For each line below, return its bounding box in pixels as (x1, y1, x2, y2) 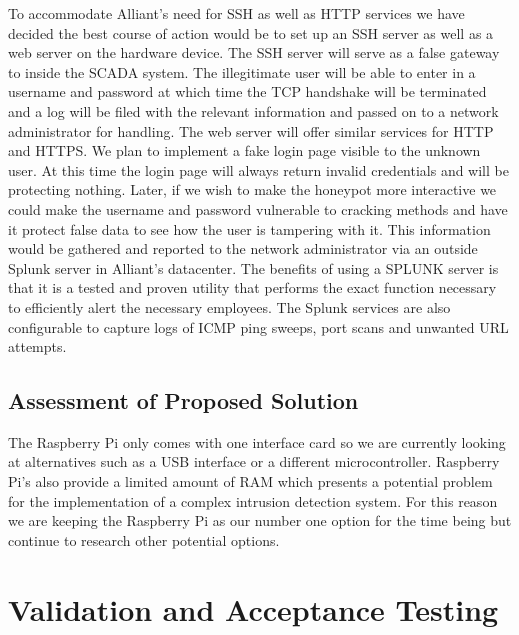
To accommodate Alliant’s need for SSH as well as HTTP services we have (8, 3, 465, 23)
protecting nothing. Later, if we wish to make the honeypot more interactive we (8, 179, 497, 200)
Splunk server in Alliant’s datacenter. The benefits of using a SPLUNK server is (8, 257, 499, 278)
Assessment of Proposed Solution (8, 385, 359, 416)
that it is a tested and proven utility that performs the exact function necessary (8, 277, 497, 298)
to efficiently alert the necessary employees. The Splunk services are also (8, 296, 451, 317)
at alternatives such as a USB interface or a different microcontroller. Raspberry (8, 451, 500, 472)
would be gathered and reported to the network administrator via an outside (8, 238, 478, 259)
